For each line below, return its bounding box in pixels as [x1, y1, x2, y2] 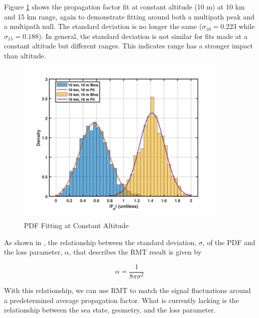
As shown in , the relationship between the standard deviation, [4, 237, 197, 247]
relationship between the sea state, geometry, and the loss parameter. [4, 305, 216, 315]
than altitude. [4, 50, 46, 60]
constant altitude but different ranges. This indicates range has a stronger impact [4, 40, 253, 51]
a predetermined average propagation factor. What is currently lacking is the [4, 295, 239, 305]
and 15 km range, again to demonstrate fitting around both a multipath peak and [4, 11, 255, 21]
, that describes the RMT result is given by [69, 247, 202, 257]
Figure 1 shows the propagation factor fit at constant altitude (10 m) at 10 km [4, 1, 245, 11]
